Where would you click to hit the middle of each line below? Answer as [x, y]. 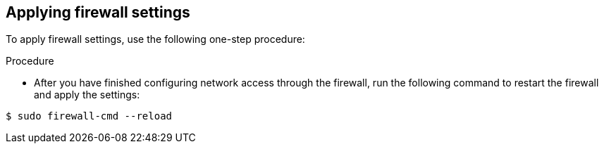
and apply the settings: [87, 95]
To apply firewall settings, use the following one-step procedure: [155, 39]
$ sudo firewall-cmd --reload [89, 116]
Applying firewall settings [98, 12]
